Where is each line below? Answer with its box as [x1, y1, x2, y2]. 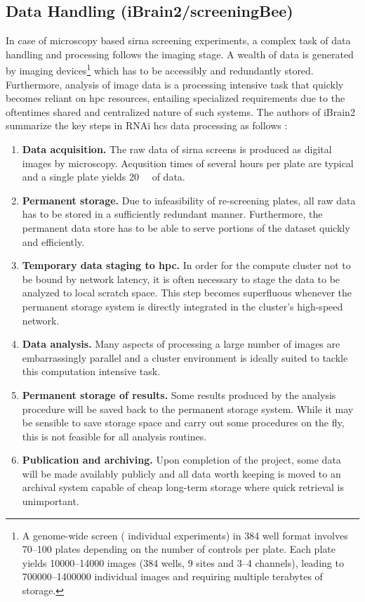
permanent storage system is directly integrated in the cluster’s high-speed [22, 299, 343, 313]
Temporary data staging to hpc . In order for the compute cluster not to [22, 258, 351, 273]
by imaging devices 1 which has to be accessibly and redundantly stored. [6, 61, 314, 78]
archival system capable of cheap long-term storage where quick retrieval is [22, 480, 345, 495]
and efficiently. [22, 234, 85, 249]
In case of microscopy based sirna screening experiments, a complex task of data [6, 33, 351, 48]
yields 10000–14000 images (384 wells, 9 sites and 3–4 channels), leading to [22, 555, 344, 570]
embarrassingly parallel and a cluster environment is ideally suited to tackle [22, 350, 348, 365]
